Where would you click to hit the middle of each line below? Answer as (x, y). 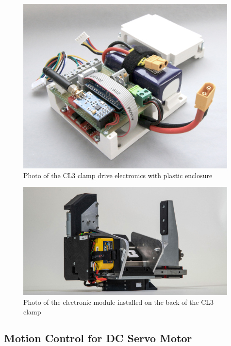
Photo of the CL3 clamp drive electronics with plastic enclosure (118, 175)
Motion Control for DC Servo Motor (98, 338)
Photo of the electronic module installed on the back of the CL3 (119, 302)
